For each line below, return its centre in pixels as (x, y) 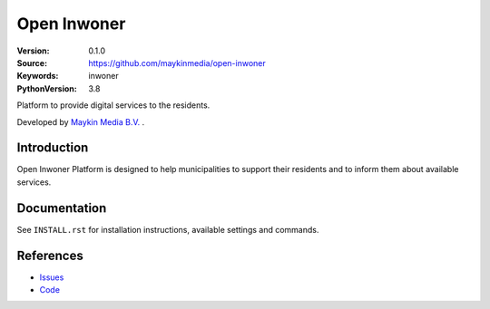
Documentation (62, 208)
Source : (32, 63)
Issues (52, 277)
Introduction (53, 148)
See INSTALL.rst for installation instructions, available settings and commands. (168, 229)
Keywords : (38, 76)
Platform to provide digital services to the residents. (113, 105)
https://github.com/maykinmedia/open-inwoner (177, 63)
